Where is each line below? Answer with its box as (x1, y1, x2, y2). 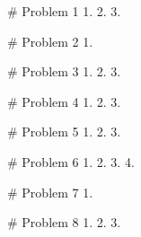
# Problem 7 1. (7, 182, 93, 201)
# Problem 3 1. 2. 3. (7, 62, 121, 81)
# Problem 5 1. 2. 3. (7, 122, 121, 141)
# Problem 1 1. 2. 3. (7, 2, 121, 20)
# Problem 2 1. (7, 31, 93, 50)
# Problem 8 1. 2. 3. (7, 213, 121, 232)
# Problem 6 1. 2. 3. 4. (7, 152, 135, 171)
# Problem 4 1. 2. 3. (7, 92, 121, 110)
